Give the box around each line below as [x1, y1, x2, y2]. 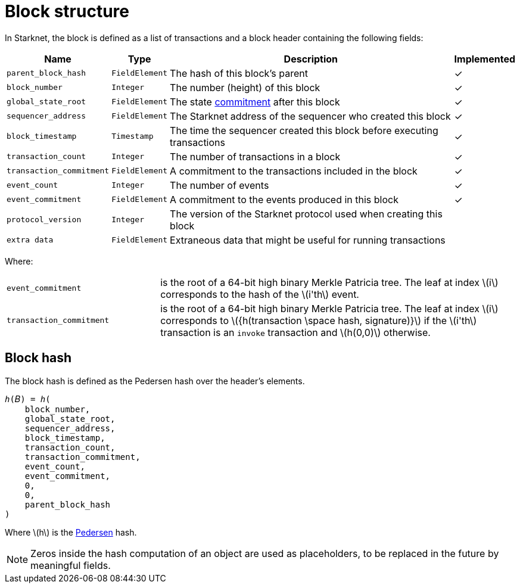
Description [284, 52, 338, 65]
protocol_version [7, 215, 82, 225]
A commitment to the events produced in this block [170, 193, 398, 206]
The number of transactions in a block [170, 150, 341, 163]
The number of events [170, 179, 269, 191]
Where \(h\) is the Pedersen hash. [5, 527, 137, 537]
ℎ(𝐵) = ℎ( [5, 394, 51, 404]
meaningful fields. [30, 559, 111, 571]
